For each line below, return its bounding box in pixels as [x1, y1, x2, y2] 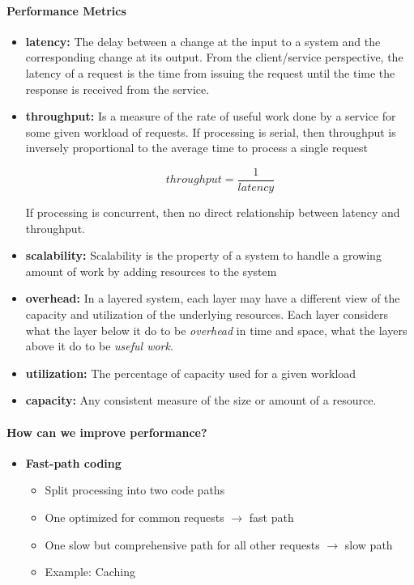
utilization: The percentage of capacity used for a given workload [25, 364, 356, 381]
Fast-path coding [25, 454, 122, 471]
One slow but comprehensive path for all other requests [45, 536, 320, 553]
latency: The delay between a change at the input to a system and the [25, 32, 381, 49]
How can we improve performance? [6, 423, 207, 440]
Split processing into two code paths [45, 481, 225, 498]
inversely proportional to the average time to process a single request [25, 139, 368, 156]
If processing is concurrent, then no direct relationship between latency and [25, 204, 400, 221]
